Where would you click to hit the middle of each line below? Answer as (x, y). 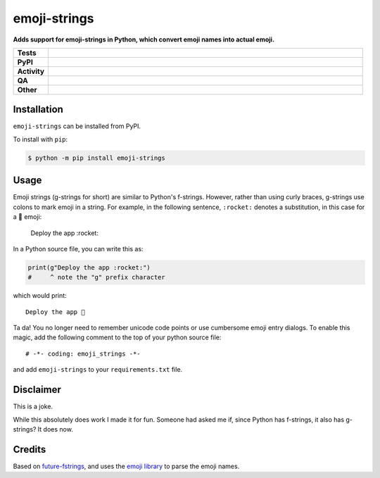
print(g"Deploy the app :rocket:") (89, 267)
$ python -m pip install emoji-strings (96, 158)
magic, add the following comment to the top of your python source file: (117, 337)
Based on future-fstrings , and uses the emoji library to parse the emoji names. (126, 466)
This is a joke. (33, 407)
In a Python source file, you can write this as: (78, 249)
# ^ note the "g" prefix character (96, 277)
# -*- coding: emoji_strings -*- (83, 353)
